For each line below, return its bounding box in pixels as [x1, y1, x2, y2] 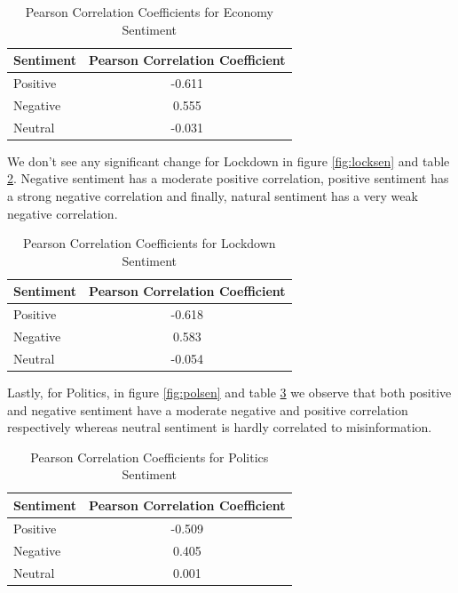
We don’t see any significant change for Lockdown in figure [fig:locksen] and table [7, 151, 450, 170]
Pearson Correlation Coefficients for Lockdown [23, 234, 276, 252]
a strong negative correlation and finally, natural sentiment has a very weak [7, 187, 418, 204]
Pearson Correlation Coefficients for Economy [25, 3, 273, 20]
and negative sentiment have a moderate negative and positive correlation [7, 400, 408, 419]
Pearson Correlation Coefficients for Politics [30, 447, 269, 466]
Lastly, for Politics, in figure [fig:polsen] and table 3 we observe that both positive [7, 383, 452, 401]
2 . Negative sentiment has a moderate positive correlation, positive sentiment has [7, 169, 449, 188]
